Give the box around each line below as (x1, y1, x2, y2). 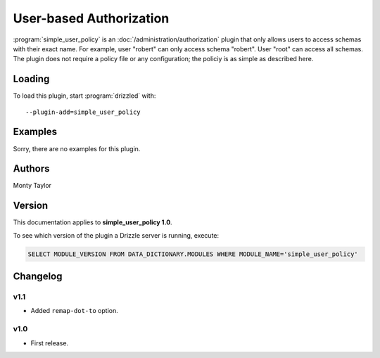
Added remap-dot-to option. (30, 307, 119, 315)
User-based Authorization (13, 11, 170, 26)
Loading (13, 73, 50, 85)
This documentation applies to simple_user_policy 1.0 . (13, 218, 172, 226)
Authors (13, 162, 50, 175)
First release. (30, 338, 69, 347)
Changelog (13, 271, 63, 283)
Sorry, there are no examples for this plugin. (13, 144, 141, 153)
